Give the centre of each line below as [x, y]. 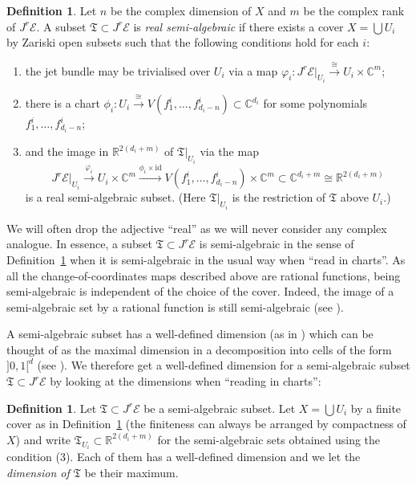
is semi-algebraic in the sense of [277, 244]
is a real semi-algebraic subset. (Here [115, 197]
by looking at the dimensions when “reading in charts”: [186, 381]
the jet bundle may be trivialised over [118, 70]
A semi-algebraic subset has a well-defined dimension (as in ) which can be [190, 334]
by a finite [376, 408]
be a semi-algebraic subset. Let [220, 408]
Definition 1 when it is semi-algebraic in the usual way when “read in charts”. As [206, 259]
